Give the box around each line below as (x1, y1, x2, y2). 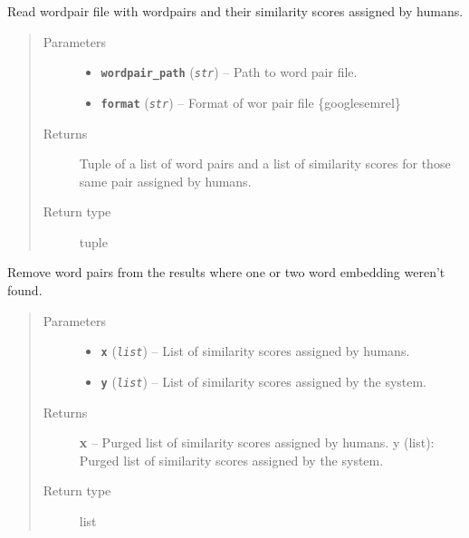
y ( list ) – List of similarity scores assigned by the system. (100, 371, 427, 390)
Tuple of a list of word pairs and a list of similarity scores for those (79, 154, 451, 173)
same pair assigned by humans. (79, 171, 252, 190)
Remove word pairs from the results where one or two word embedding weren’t (7, 263, 445, 282)
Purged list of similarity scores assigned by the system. (79, 450, 384, 469)
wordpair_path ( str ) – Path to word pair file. (100, 62, 358, 82)
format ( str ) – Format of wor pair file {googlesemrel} (100, 92, 401, 111)
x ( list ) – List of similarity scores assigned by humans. (100, 341, 410, 360)
